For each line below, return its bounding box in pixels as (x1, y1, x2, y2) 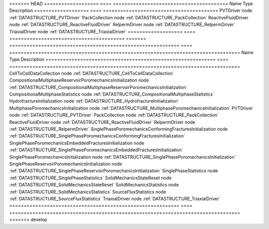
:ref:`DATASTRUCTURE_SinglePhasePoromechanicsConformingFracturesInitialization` (9, 133, 185, 139)
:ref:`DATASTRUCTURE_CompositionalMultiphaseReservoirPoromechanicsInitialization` (9, 84, 188, 90)
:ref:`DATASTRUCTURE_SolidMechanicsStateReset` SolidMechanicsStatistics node (9, 182, 179, 188)
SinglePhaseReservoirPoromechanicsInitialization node (9, 161, 123, 167)
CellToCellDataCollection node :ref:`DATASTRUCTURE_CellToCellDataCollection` (9, 70, 174, 76)
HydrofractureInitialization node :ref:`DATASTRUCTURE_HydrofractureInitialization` (9, 98, 179, 104)
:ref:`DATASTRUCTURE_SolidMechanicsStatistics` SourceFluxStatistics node (9, 189, 166, 195)
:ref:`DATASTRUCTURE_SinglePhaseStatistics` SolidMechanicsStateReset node (9, 175, 172, 181)
